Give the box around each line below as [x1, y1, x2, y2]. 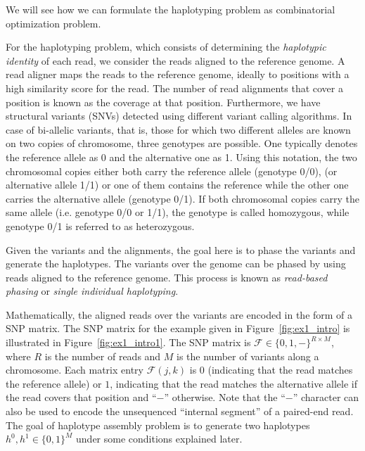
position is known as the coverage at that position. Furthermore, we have [6, 94, 321, 109]
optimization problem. [6, 15, 101, 30]
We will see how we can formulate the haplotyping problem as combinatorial [6, 2, 335, 16]
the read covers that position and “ [6, 390, 157, 405]
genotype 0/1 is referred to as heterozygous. [6, 218, 195, 233]
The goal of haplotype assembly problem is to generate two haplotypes [6, 417, 310, 432]
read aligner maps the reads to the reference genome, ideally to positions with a [6, 67, 350, 82]
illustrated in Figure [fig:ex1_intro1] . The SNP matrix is [6, 335, 251, 350]
